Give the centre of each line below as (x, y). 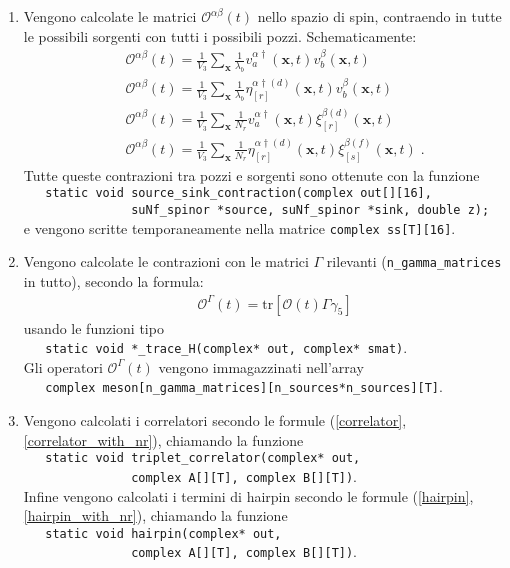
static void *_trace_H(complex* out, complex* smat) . (226, 347)
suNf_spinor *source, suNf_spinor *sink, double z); (310, 209)
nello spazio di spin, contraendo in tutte (379, 16)
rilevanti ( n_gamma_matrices (414, 261)
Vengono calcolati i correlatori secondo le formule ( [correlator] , (215, 420)
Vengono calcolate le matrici (110, 16)
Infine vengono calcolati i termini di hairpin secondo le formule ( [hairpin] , (248, 495)
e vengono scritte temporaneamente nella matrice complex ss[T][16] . (239, 227)
